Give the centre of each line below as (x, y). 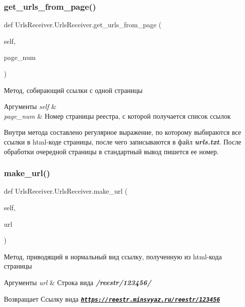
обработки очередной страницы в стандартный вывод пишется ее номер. (111, 151)
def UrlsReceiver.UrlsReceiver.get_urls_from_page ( (83, 25)
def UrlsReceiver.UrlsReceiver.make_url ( (66, 191)
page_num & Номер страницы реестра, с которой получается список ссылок (117, 116)
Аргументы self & (30, 106)
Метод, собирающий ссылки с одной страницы (73, 90)
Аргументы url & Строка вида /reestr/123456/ (78, 282)
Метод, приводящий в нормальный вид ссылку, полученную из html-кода (113, 256)
